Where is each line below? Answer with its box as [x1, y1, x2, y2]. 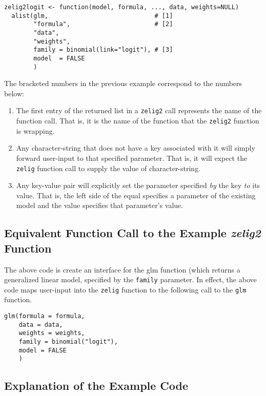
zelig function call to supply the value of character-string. [16, 162, 201, 173]
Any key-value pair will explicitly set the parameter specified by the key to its [16, 180, 260, 191]
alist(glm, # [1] [11, 12, 173, 19]
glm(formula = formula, [4, 312, 85, 320]
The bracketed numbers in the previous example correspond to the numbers [4, 78, 242, 89]
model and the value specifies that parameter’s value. [16, 200, 183, 211]
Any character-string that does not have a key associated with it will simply [16, 142, 255, 153]
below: [4, 88, 24, 98]
